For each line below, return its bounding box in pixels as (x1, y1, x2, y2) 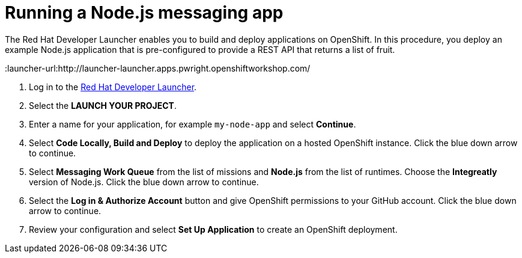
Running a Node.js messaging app (5, 2, 284, 23)
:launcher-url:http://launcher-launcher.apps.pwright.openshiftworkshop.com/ (5, 63, 311, 73)
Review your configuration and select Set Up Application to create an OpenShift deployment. (29, 224, 398, 235)
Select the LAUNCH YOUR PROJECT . (29, 100, 177, 111)
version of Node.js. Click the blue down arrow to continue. (29, 176, 259, 187)
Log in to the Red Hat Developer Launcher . (29, 81, 197, 92)
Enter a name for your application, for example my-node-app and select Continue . (29, 118, 356, 129)
